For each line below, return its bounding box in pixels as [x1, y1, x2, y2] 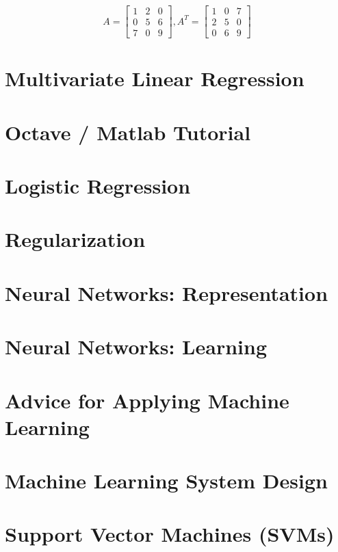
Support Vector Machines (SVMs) [5, 520, 335, 548]
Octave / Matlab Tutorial [5, 118, 251, 146]
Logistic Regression [5, 172, 191, 200]
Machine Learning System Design [5, 466, 328, 495]
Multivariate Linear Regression [5, 64, 304, 92]
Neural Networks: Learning [5, 332, 267, 360]
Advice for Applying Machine [5, 386, 289, 414]
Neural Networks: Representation [5, 278, 328, 306]
